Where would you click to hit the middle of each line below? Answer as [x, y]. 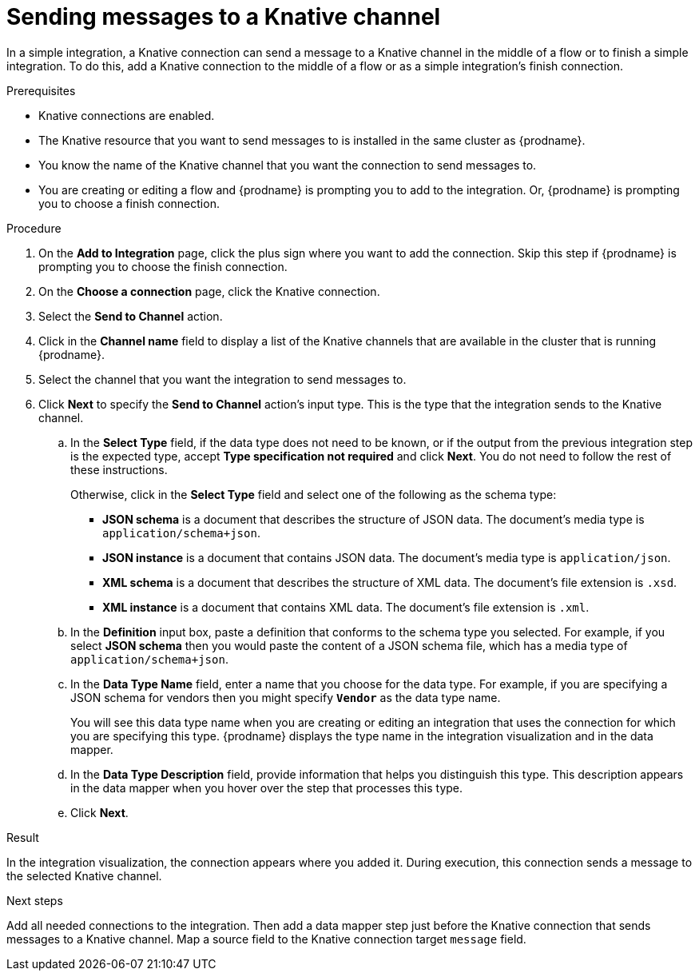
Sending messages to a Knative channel [224, 17]
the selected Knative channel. [84, 875]
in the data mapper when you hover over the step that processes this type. [267, 788]
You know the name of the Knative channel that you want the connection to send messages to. [288, 165]
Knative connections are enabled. [127, 115]
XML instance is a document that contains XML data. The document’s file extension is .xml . [346, 607]
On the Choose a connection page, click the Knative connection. [209, 291]
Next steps [35, 900]
